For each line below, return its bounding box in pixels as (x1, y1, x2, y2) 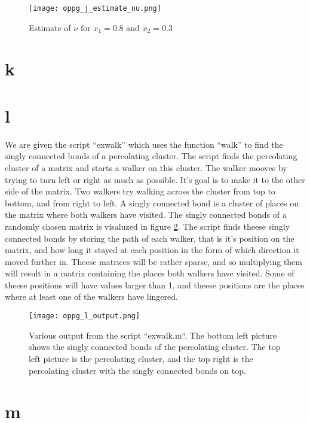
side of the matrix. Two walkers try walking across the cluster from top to (5, 185, 275, 197)
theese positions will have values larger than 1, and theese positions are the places (5, 278, 305, 291)
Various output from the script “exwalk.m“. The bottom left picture (29, 328, 277, 341)
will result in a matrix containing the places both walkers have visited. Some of (5, 267, 294, 279)
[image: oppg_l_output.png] (29, 312, 140, 321)
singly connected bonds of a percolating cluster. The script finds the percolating (5, 150, 297, 162)
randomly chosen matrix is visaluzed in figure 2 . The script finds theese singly (5, 220, 290, 232)
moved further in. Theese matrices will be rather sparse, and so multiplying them (5, 255, 302, 267)
